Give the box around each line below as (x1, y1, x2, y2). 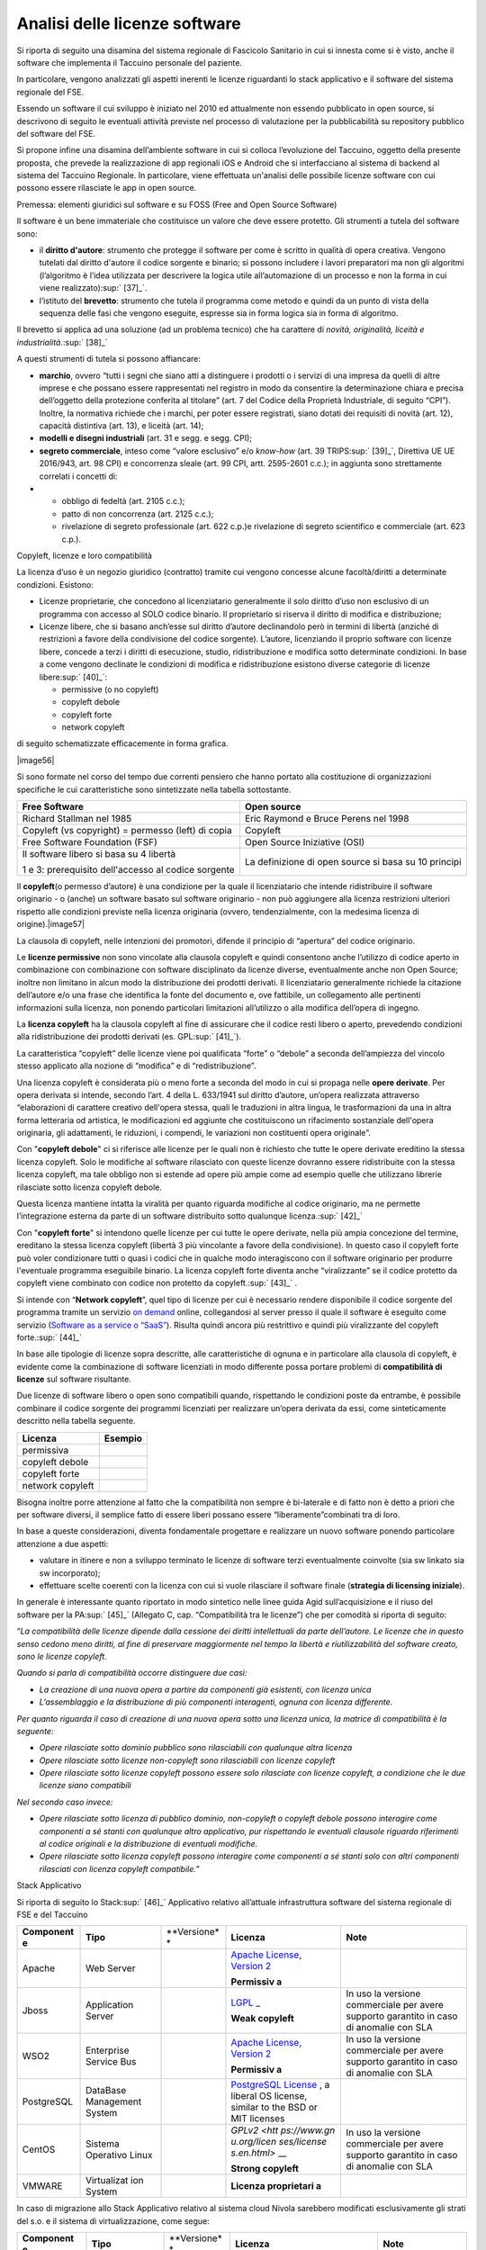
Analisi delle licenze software (16, 13, 242, 33)
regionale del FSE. (16, 86, 85, 97)
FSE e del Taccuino (16, 1909, 88, 1920)
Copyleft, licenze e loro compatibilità (16, 550, 153, 561)
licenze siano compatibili (39, 1780, 132, 1791)
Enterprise (85, 2044, 130, 2056)
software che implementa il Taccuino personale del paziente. (16, 57, 243, 67)
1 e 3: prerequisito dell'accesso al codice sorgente (22, 864, 235, 877)
